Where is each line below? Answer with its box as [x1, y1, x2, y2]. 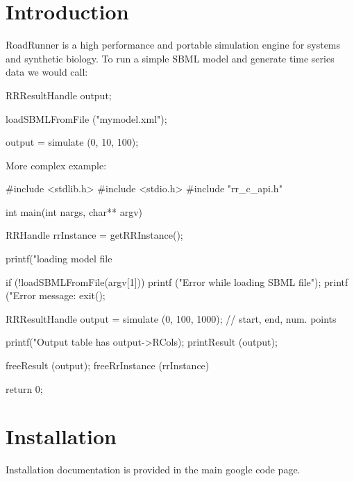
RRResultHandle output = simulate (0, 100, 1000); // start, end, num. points [6, 311, 337, 326]
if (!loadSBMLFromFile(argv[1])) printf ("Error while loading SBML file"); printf [6, 274, 348, 289]
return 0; [6, 381, 43, 396]
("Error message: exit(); [6, 288, 106, 303]
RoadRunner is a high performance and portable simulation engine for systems [6, 37, 341, 52]
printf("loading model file [6, 251, 112, 266]
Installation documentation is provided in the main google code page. [6, 462, 301, 477]
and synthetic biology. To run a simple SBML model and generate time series [6, 51, 335, 65]
